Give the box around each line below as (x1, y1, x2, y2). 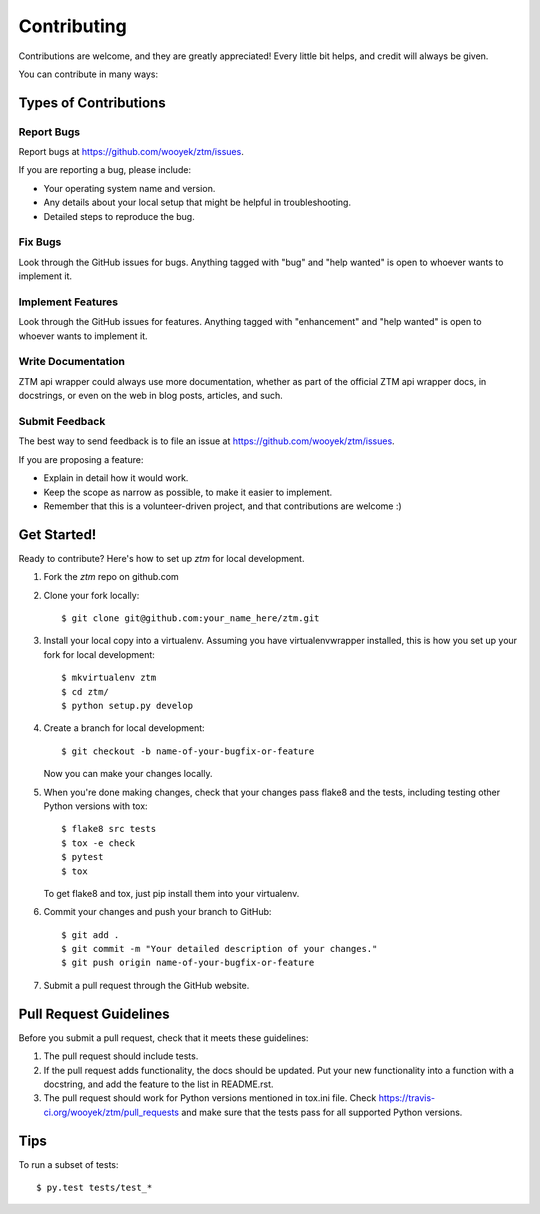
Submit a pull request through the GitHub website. (43, 979, 250, 991)
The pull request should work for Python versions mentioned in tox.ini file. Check (43, 1092, 377, 1104)
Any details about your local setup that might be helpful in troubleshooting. (43, 196, 352, 209)
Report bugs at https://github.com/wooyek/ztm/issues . (18, 146, 244, 158)
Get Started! (18, 526, 97, 543)
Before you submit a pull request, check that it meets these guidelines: (18, 1031, 309, 1044)
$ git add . (61, 929, 120, 940)
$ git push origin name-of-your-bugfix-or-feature (61, 957, 315, 969)
